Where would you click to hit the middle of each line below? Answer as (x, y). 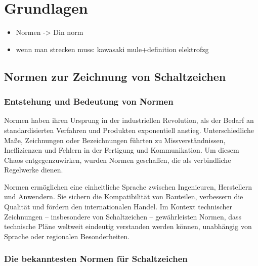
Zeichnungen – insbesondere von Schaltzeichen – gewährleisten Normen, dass (123, 216)
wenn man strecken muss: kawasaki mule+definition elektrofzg (112, 49)
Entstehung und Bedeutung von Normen (89, 101)
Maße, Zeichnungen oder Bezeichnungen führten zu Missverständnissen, (115, 140)
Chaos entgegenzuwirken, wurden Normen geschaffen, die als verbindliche (118, 160)
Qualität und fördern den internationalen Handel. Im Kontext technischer (118, 207)
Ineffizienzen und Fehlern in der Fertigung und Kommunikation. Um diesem (122, 150)
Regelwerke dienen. (34, 170)
